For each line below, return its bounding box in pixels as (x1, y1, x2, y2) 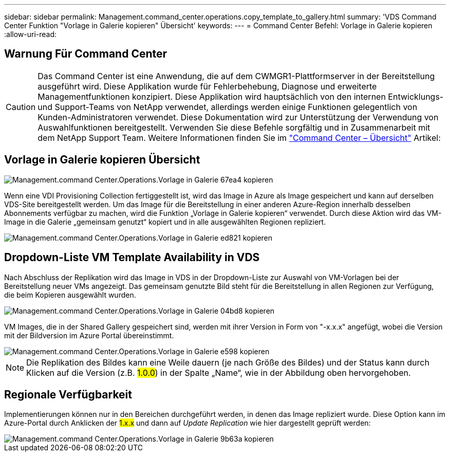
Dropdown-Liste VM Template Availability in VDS (4, 251, 260, 264)
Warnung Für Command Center (4, 47, 167, 61)
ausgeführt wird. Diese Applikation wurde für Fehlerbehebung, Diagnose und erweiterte (38, 81, 377, 92)
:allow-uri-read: (4, 30, 57, 39)
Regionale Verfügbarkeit (4, 388, 133, 401)
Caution (6, 101, 36, 112)
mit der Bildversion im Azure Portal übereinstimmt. (4, 331, 174, 340)
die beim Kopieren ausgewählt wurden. (4, 290, 136, 299)
